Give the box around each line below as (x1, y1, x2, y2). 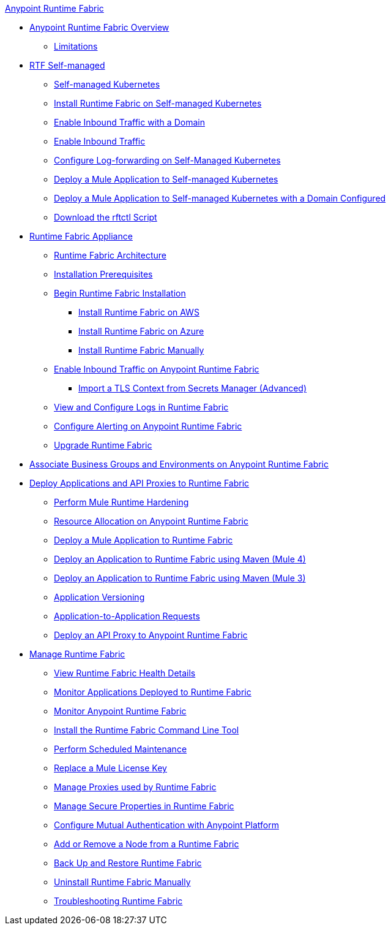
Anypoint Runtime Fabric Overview (29, 22, 169, 32)
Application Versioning (54, 592, 145, 602)
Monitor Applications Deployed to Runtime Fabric (54, 687, 251, 697)
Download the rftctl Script (54, 212, 157, 222)
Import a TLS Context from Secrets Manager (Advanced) (78, 383, 307, 393)
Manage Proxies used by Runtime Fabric (54, 782, 217, 792)
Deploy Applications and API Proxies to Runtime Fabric (29, 478, 250, 488)
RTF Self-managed (29, 60, 105, 70)
